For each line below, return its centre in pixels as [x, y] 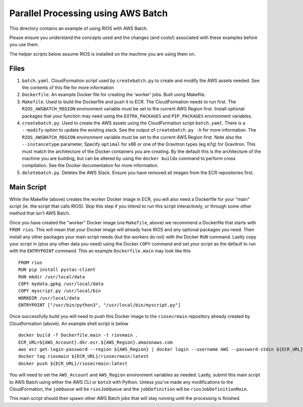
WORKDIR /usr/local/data [49, 298]
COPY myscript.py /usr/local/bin [60, 291]
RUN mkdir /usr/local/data [52, 277]
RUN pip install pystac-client [57, 270]
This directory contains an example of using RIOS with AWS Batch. [79, 28]
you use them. [24, 45]
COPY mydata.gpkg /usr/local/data [61, 284]
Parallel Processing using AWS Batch [89, 13]
